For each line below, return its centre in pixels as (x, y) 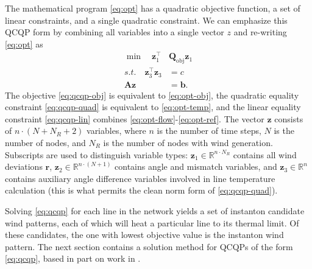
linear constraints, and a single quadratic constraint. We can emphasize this (146, 20)
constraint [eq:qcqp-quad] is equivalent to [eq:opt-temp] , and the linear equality (153, 107)
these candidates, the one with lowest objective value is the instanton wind (144, 235)
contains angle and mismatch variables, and (196, 166)
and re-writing (260, 32)
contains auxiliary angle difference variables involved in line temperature (140, 178)
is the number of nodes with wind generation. (188, 142)
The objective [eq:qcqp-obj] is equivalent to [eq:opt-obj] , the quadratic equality (152, 95)
